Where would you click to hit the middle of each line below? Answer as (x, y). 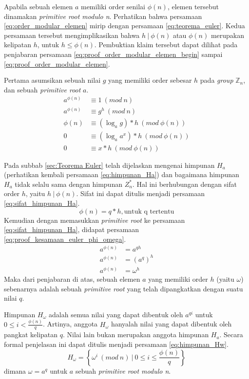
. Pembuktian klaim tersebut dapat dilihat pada (166, 45)
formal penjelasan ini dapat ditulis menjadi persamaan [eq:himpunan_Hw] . (116, 344)
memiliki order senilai (113, 6)
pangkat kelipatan (31, 334)
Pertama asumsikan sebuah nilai (52, 80)
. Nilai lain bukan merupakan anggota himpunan (136, 334)
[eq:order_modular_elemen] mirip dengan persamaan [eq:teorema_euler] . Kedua (124, 26)
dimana (15, 370)
